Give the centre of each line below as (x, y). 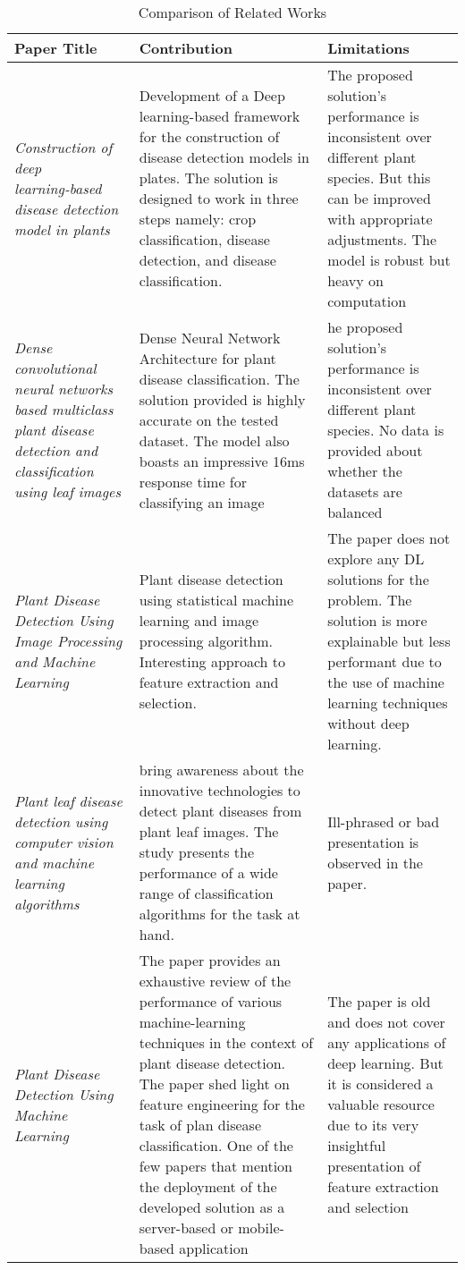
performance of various (211, 1001)
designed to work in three (219, 198)
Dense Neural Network (210, 337)
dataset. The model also (214, 440)
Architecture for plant (207, 358)
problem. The (370, 600)
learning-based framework (220, 116)
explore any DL (376, 559)
